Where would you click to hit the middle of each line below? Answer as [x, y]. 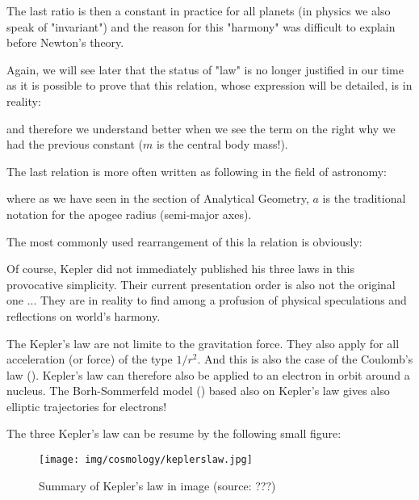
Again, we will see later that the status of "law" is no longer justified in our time [205, 69]
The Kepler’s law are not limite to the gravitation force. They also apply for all [203, 343]
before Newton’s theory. [65, 42]
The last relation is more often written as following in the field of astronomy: [197, 171]
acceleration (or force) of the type [90, 359]
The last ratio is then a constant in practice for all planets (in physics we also [199, 11]
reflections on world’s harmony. [84, 315]
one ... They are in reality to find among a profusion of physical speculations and [207, 300]
